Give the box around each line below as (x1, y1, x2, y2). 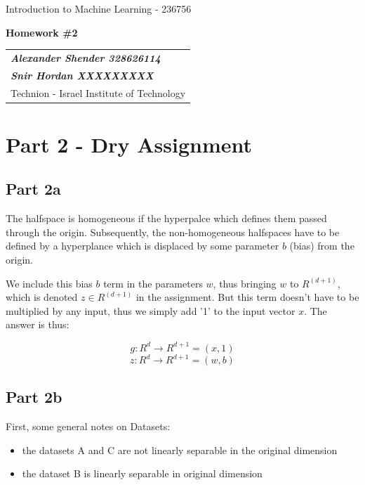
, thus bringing (213, 276, 277, 290)
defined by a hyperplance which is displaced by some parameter (6, 238, 279, 253)
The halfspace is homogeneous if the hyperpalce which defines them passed (6, 211, 327, 226)
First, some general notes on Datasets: (6, 419, 171, 434)
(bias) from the (289, 238, 354, 253)
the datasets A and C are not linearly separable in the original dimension (22, 442, 338, 457)
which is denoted (6, 290, 78, 304)
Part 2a (6, 178, 61, 200)
